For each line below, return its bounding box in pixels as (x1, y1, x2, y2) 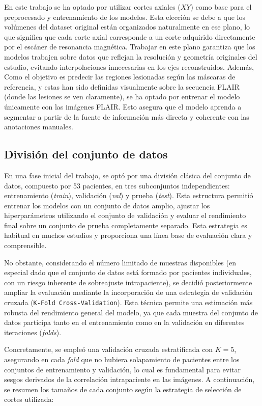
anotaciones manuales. (4, 121, 73, 132)
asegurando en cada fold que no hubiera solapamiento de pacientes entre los (4, 354, 240, 365)
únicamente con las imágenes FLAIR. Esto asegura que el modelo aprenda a (4, 101, 242, 112)
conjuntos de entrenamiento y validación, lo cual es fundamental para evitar (4, 364, 241, 374)
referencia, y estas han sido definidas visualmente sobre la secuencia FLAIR (4, 81, 240, 92)
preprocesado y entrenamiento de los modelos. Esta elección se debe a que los (4, 11, 245, 22)
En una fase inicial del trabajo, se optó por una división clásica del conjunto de (4, 170, 251, 180)
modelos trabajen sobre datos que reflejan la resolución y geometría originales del (4, 51, 257, 62)
